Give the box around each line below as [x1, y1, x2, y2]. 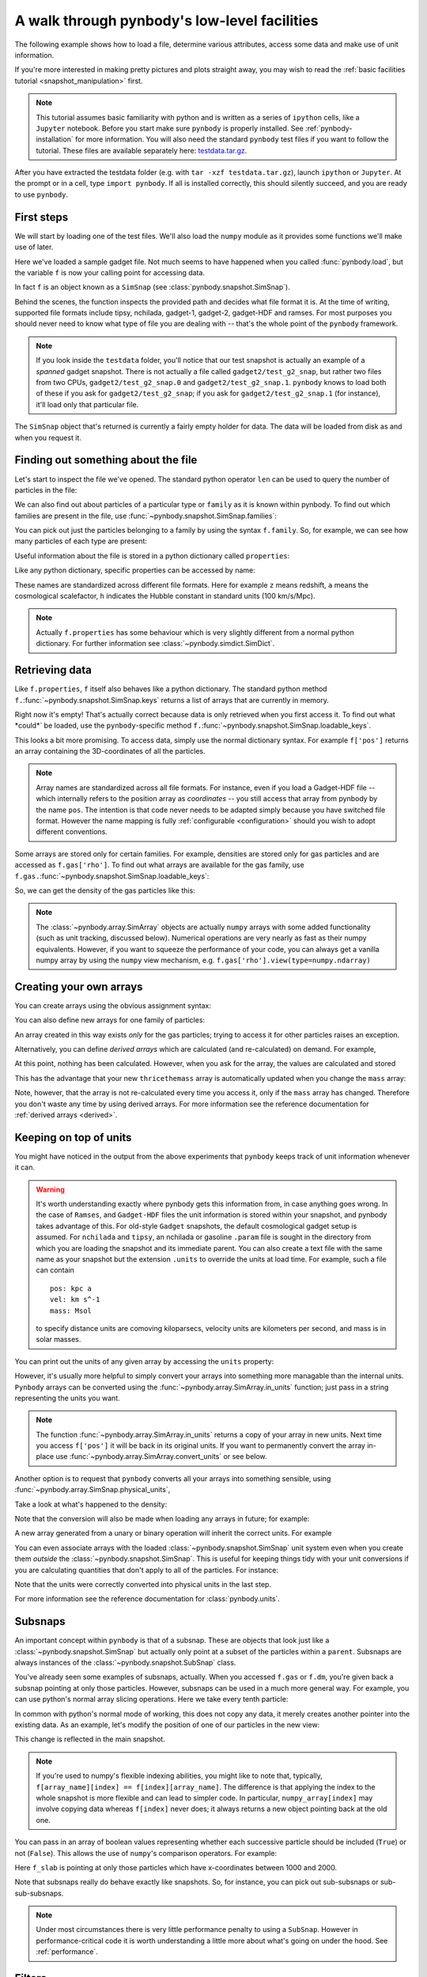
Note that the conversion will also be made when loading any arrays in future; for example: [14, 1514, 310, 1524]
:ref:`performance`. [36, 1947, 98, 1956]
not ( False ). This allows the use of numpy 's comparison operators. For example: [14, 1848, 277, 1858]
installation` [36, 134, 74, 144]
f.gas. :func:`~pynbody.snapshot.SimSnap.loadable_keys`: [14, 871, 210, 881]
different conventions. [36, 827, 108, 837]
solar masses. [36, 1335, 81, 1344]
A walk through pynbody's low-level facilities [14, 12, 319, 29]
